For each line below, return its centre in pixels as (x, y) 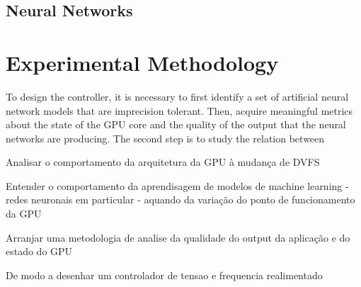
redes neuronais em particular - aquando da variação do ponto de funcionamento (180, 199)
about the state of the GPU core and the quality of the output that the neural (176, 124)
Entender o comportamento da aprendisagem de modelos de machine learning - (177, 185)
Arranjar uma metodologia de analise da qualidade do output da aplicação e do (178, 237)
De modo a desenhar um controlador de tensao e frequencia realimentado (164, 275)
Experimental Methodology (142, 62)
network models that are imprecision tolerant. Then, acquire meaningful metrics (179, 110)
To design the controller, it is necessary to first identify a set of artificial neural (177, 96)
